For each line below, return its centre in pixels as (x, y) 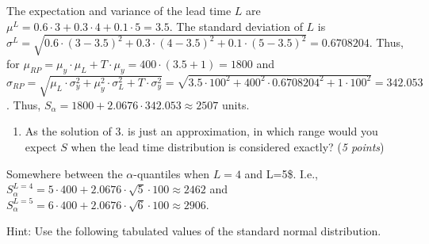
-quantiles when (172, 173)
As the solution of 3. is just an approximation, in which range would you (201, 131)
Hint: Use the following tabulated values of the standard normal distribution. (194, 231)
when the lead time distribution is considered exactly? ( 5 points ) (228, 146)
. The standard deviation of (236, 26)
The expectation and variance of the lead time (119, 10)
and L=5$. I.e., (281, 173)
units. (236, 104)
